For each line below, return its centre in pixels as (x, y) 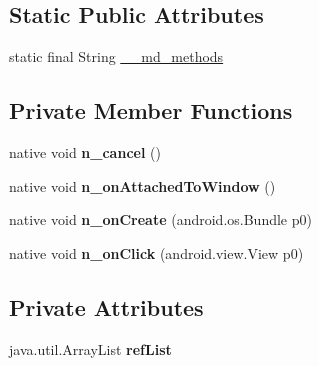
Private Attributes (106, 306)
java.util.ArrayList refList (90, 348)
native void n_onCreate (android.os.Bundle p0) (160, 219)
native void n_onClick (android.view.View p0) (156, 252)
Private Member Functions (151, 110)
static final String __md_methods (116, 56)
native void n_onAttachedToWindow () (142, 185)
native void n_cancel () (85, 152)
